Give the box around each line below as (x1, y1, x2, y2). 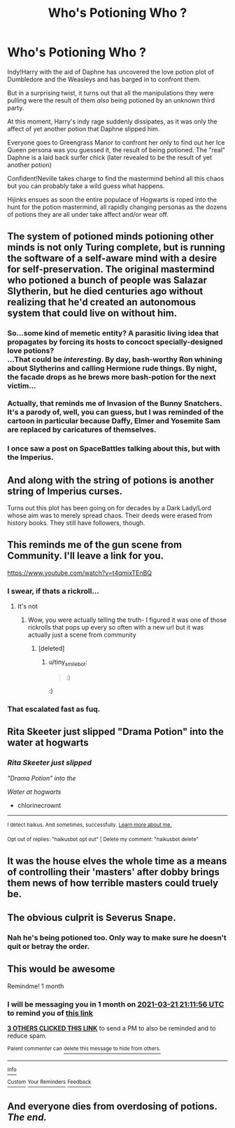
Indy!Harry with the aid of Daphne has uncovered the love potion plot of (7, 67, 215, 76)
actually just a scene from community (27, 630, 136, 639)
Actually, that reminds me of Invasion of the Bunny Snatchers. (7, 399, 222, 409)
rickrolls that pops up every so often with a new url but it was (27, 623, 204, 632)
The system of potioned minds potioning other (7, 230, 215, 243)
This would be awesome (7, 963, 115, 975)
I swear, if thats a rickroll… (7, 586, 99, 596)
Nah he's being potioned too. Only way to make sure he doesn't (7, 932, 227, 942)
